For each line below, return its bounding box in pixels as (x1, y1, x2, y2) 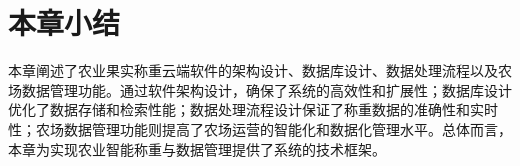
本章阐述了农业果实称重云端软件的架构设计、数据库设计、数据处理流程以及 (8, 60, 498, 81)
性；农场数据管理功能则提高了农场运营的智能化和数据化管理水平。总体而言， (8, 118, 512, 139)
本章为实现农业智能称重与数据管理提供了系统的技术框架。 (8, 138, 386, 159)
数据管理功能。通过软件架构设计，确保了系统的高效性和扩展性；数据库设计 (21, 79, 512, 100)
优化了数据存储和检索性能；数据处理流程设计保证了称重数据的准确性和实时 (8, 99, 498, 120)
